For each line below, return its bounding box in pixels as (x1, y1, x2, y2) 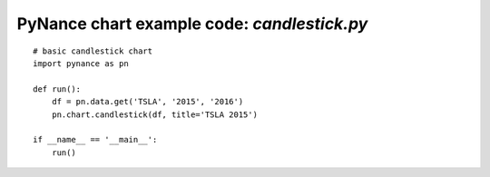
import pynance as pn (33, 58, 129, 68)
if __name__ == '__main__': (33, 134, 158, 145)
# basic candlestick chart (33, 45, 153, 56)
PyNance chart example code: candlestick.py (16, 14, 368, 34)
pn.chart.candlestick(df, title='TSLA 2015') (51, 109, 259, 120)
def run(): (33, 84, 82, 94)
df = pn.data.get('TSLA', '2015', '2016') (51, 96, 244, 107)
